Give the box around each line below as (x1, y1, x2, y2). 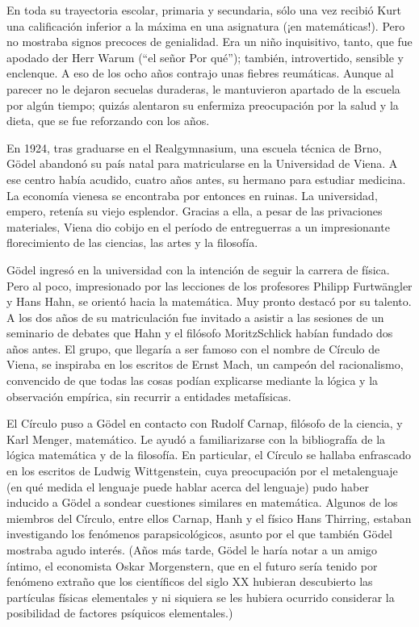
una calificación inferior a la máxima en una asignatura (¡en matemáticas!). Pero (6, 17, 405, 34)
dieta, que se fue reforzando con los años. (6, 112, 210, 129)
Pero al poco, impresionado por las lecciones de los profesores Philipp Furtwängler (6, 277, 413, 294)
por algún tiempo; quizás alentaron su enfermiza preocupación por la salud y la (6, 96, 399, 113)
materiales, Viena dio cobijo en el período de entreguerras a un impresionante (6, 218, 390, 235)
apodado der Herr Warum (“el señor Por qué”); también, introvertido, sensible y (6, 48, 404, 65)
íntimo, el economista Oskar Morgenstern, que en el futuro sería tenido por (6, 557, 378, 574)
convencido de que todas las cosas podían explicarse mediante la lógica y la (6, 372, 379, 389)
